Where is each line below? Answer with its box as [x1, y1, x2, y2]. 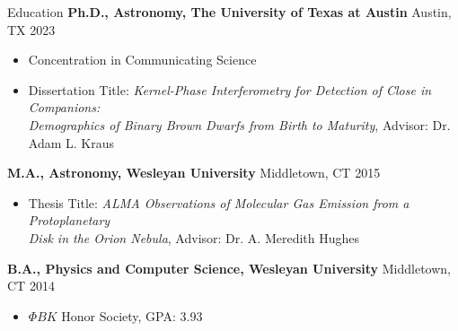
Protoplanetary [28, 211, 110, 230]
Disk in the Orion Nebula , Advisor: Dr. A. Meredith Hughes [28, 228, 360, 247]
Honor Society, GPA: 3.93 [61, 306, 203, 325]
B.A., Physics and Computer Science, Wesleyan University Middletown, [7, 258, 451, 277]
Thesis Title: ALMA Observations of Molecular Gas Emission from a [28, 193, 410, 212]
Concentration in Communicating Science [28, 50, 257, 69]
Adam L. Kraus [28, 133, 114, 152]
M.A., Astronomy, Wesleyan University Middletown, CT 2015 [7, 163, 381, 182]
